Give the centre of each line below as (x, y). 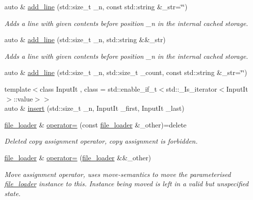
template (18, 88)
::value (23, 98)
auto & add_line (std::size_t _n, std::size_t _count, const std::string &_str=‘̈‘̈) (126, 72)
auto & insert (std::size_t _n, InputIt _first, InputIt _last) (94, 108)
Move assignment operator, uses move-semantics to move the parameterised (118, 174)
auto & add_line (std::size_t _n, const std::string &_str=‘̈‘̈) (96, 6)
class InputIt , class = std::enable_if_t (99, 88)
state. (13, 193)
